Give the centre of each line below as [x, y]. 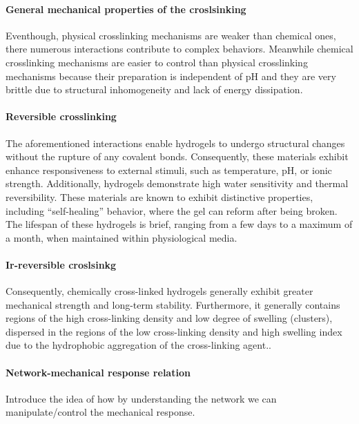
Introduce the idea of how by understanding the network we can [141, 398]
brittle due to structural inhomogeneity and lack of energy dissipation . [154, 89]
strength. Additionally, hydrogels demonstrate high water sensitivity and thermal [177, 183]
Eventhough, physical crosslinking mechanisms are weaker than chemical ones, [171, 35]
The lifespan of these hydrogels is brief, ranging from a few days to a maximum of [179, 224]
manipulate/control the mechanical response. [100, 412]
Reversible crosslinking [61, 116]
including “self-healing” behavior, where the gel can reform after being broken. [172, 210]
